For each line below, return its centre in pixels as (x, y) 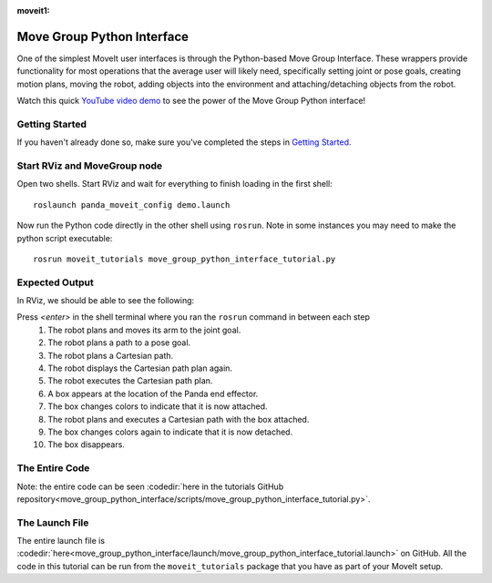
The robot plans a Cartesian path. (111, 355)
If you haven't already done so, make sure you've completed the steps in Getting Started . (184, 142)
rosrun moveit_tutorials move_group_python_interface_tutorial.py (184, 259)
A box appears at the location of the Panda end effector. (153, 394)
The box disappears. (86, 445)
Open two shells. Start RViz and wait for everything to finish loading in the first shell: (174, 184)
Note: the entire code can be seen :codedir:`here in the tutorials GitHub (150, 486)
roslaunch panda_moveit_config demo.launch (132, 205)
